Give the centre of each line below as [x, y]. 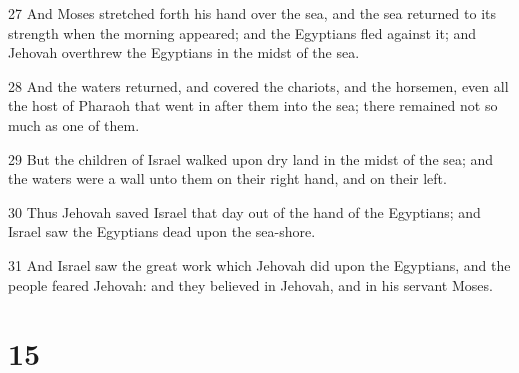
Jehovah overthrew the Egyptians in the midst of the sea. [184, 52]
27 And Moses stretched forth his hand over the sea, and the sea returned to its [252, 13]
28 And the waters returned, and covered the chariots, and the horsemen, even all [258, 85]
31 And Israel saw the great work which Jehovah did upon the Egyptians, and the [259, 264]
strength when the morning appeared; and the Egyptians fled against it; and [242, 32]
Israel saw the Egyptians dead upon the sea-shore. [162, 231]
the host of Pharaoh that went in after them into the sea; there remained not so [253, 105]
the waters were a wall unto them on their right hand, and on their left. [227, 178]
